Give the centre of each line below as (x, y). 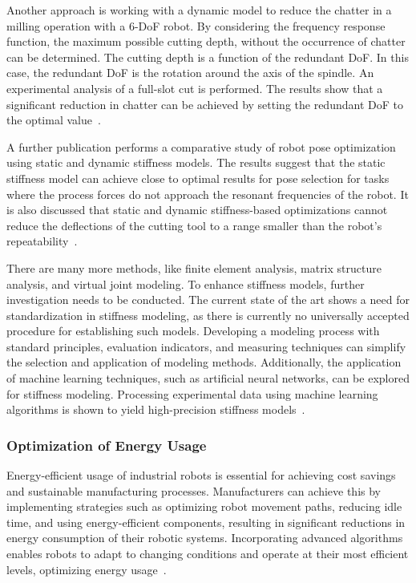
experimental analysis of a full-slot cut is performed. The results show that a (195, 88)
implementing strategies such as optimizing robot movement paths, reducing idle (204, 506)
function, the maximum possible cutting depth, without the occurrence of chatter (206, 41)
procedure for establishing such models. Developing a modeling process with (193, 331)
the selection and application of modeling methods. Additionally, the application (204, 362)
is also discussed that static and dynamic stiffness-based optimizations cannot (197, 210)
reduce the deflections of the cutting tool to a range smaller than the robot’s (194, 225)
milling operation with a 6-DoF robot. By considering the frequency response (196, 25)
